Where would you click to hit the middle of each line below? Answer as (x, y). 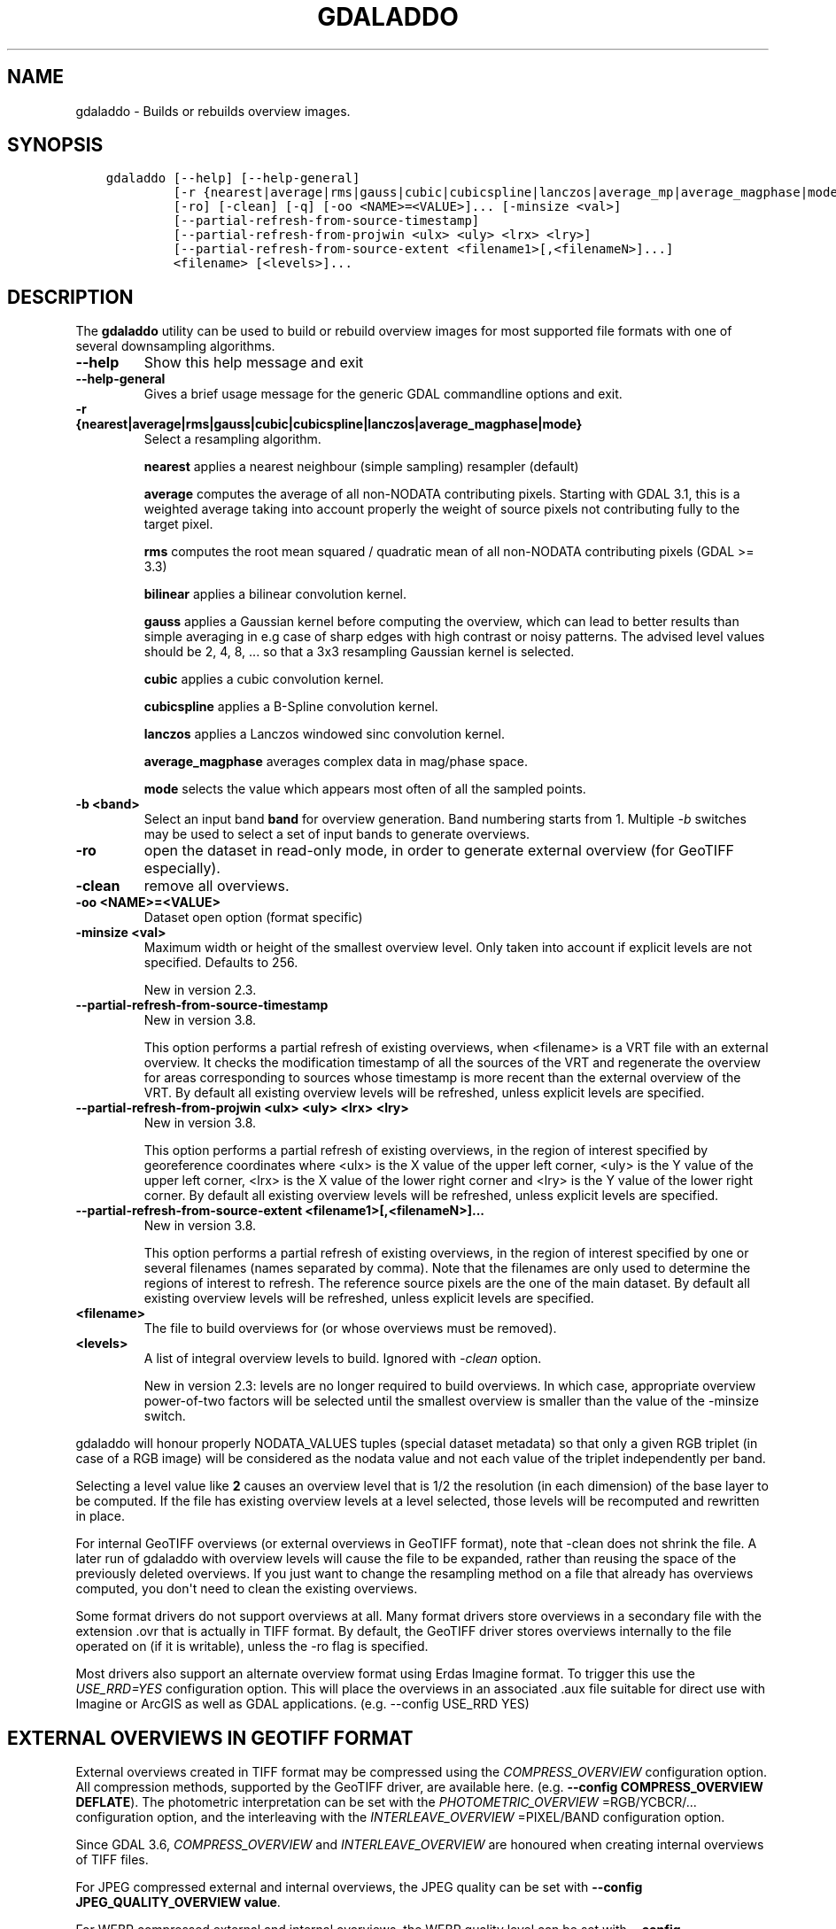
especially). (182, 868)
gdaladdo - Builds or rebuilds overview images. (213, 111)
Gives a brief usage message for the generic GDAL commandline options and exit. (383, 394)
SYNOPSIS (55, 145)
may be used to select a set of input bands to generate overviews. (337, 834)
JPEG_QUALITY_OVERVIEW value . (178, 1902)
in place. (101, 1516)
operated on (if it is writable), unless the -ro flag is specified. (252, 1646)
